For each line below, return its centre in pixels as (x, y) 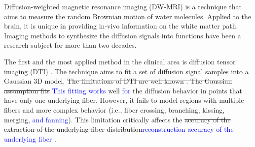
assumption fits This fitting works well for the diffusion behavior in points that (123, 90)
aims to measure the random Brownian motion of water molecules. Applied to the (128, 16)
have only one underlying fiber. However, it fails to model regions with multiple (124, 100)
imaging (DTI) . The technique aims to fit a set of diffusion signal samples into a (126, 71)
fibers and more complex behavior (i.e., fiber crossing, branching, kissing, (114, 109)
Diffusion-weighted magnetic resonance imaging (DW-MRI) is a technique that (123, 6)
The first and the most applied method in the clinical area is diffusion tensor (120, 61)
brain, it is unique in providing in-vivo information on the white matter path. (121, 26)
